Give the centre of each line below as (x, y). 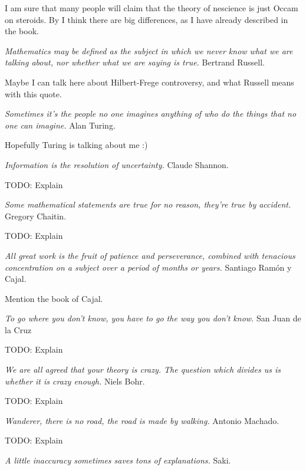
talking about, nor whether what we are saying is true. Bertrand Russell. (135, 62)
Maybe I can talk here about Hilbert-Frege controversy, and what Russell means (149, 82)
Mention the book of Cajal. (54, 298)
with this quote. (33, 93)
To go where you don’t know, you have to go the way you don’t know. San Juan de (153, 318)
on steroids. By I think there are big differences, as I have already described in (147, 19)
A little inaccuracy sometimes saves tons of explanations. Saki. (118, 460)
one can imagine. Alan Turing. (60, 125)
